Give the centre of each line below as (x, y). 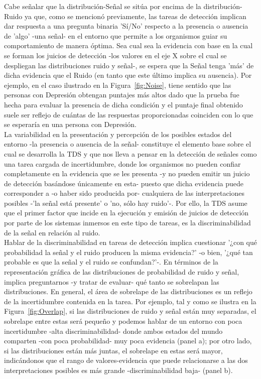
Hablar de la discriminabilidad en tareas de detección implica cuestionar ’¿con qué (130, 242)
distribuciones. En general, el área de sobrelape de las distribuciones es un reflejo (128, 291)
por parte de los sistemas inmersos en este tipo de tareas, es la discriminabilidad (127, 223)
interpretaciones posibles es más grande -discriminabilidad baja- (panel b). (118, 370)
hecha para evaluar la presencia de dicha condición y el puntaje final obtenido (123, 104)
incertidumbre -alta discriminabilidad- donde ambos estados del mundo (113, 331)
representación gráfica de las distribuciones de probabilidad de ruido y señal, (122, 272)
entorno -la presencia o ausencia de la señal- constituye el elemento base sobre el (128, 144)
